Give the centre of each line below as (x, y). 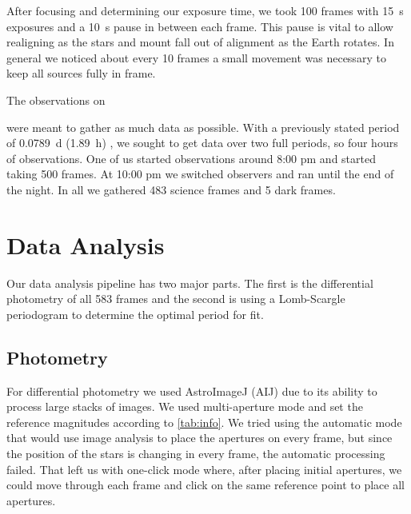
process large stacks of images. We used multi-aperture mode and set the (185, 406)
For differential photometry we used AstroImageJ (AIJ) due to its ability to (192, 390)
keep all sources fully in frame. (81, 73)
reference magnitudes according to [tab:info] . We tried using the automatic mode (204, 422)
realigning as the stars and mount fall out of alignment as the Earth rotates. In (200, 42)
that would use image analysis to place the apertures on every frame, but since (200, 438)
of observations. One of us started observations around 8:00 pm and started (191, 158)
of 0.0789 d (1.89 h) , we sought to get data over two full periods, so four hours (202, 143)
